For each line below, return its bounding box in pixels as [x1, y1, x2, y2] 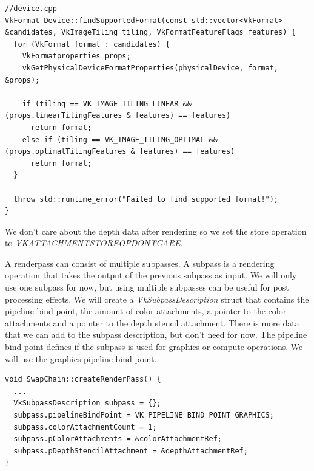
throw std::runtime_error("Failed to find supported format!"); [13, 194, 279, 204]
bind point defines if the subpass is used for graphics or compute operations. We [5, 340, 303, 353]
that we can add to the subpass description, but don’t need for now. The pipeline [5, 328, 307, 341]
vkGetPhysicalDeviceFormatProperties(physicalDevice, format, [22, 63, 279, 72]
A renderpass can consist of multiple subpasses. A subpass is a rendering [5, 256, 275, 269]
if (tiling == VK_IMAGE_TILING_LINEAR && [22, 99, 192, 108]
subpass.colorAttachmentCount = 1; [13, 422, 157, 431]
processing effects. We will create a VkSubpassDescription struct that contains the [5, 292, 309, 305]
